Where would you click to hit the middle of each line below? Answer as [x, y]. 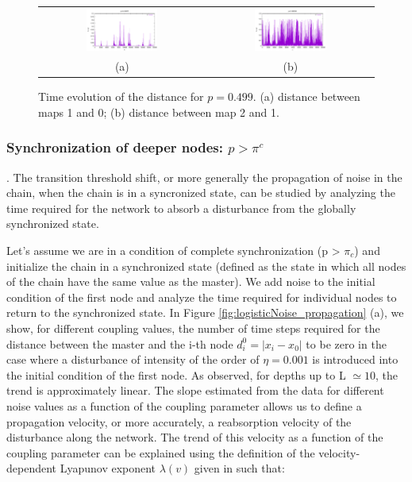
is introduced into [355, 359]
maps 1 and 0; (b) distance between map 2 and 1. [159, 112]
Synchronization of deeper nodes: [115, 147]
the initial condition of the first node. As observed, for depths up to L [176, 374]
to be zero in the [346, 343]
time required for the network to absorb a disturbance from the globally [181, 208]
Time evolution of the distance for [121, 96]
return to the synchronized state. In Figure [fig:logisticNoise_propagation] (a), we [205, 312]
